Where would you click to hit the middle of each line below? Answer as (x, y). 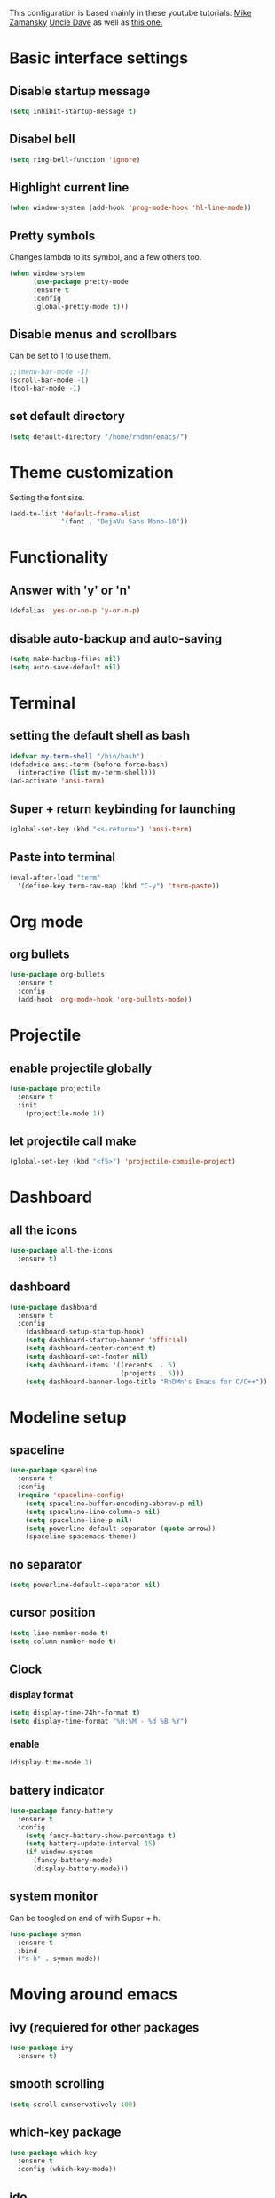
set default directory (67, 416)
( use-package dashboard (53, 1307)
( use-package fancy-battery (61, 1811)
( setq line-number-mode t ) (59, 1633)
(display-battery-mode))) (80, 1869)
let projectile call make (73, 1141)
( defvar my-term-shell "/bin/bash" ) (77, 756)
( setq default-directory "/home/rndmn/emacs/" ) (99, 437)
